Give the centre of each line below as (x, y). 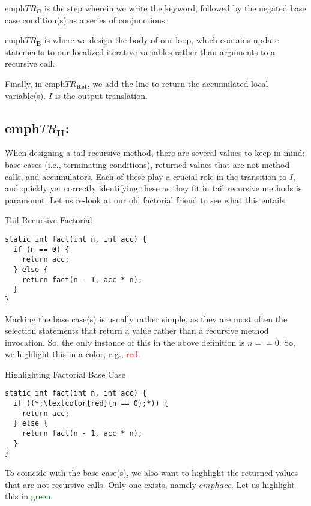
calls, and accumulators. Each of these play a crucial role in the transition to (146, 176)
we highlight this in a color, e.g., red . (73, 354)
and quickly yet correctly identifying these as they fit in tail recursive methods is (153, 188)
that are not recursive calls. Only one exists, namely (101, 484)
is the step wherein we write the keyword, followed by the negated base (175, 8)
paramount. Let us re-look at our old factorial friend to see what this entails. (146, 200)
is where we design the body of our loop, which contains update (162, 40)
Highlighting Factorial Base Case (65, 374)
